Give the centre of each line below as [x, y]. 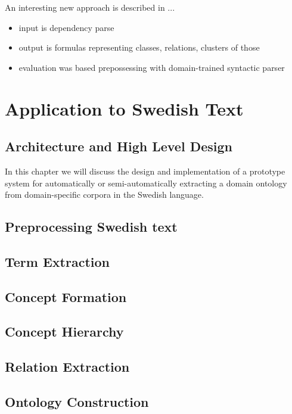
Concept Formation [66, 296]
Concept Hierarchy [64, 331]
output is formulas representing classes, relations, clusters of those [139, 47]
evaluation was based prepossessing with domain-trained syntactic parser [152, 67]
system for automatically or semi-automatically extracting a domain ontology [146, 183]
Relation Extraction [67, 367]
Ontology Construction [77, 402]
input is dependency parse [66, 27]
